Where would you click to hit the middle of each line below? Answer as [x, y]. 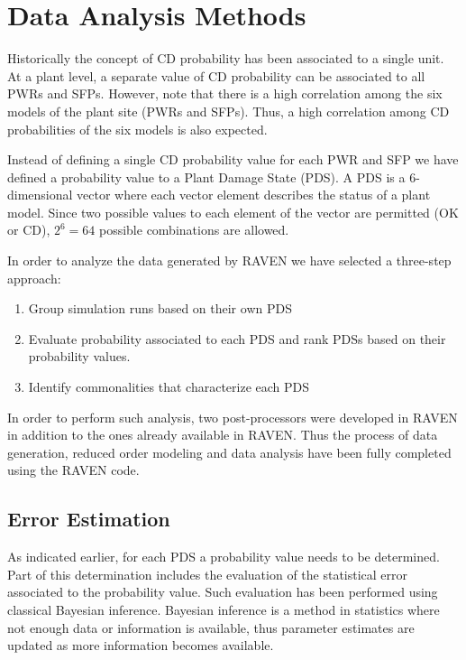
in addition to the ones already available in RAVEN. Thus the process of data [223, 435]
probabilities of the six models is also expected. [137, 129]
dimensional [40, 195]
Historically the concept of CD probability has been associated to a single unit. [226, 58]
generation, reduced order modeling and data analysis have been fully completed [229, 452]
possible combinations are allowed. [194, 230]
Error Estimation [89, 519]
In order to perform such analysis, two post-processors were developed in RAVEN [233, 417]
